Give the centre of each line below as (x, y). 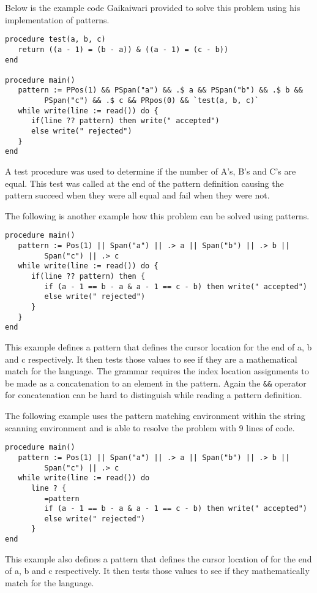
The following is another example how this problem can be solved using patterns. (157, 215)
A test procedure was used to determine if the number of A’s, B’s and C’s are (151, 171)
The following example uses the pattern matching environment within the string (155, 416)
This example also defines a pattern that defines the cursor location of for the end (158, 558)
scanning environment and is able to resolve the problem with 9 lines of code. (150, 427)
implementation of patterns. (57, 19)
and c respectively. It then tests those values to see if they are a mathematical (151, 359)
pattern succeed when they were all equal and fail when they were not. (137, 195)
